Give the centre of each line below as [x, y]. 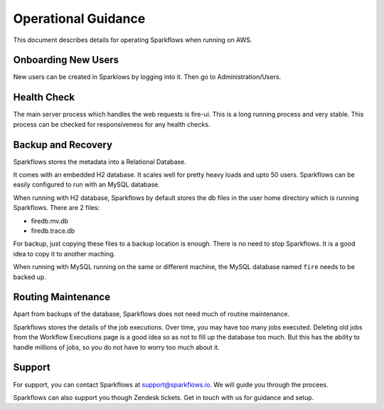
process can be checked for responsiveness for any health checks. [112, 124]
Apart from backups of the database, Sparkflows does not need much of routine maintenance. [151, 314]
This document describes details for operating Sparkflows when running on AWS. [133, 40]
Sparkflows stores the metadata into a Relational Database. [100, 162]
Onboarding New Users [66, 60]
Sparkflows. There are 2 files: [56, 208]
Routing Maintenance [62, 297]
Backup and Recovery [63, 145]
